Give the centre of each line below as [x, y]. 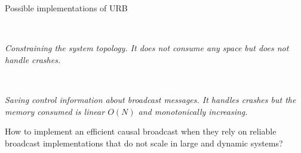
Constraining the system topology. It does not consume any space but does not [147, 48]
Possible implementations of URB [66, 8]
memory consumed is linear [55, 111]
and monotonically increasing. [193, 111]
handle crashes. [33, 59]
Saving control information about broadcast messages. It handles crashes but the [150, 99]
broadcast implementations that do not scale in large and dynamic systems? [144, 143]
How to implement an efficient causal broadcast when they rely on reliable [141, 131]
